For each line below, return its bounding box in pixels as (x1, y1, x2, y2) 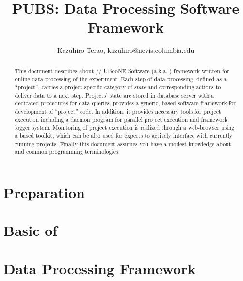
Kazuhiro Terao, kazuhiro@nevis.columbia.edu (57, 45, 194, 55)
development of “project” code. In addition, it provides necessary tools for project (15, 107, 221, 115)
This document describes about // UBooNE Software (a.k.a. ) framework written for (15, 66, 229, 75)
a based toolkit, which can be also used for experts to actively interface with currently (15, 131, 233, 139)
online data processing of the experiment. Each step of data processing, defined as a (15, 75, 227, 83)
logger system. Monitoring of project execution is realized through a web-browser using (15, 123, 235, 132)
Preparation (3, 182, 85, 202)
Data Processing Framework (3, 258, 196, 278)
